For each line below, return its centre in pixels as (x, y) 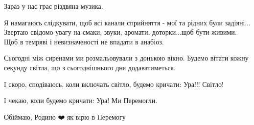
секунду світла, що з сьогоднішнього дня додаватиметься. (90, 67)
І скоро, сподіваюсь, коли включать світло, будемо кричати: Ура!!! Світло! (114, 84)
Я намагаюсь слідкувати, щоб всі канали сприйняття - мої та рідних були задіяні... (127, 22)
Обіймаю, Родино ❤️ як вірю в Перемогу (65, 116)
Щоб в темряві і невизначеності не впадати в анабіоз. (84, 41)
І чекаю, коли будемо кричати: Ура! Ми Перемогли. (81, 100)
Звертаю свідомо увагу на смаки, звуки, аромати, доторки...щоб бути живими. (120, 32)
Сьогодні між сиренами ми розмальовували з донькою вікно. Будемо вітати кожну (126, 58)
